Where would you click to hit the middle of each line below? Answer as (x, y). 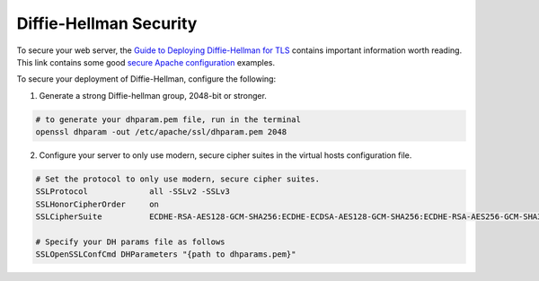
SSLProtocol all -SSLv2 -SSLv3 (133, 192)
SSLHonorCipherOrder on (97, 204)
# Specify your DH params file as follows (130, 242)
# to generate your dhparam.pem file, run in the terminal (168, 119)
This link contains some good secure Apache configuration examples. (146, 62)
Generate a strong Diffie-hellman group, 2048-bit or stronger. (153, 95)
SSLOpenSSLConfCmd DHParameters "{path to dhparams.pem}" (166, 255)
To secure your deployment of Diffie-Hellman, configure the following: (146, 79)
